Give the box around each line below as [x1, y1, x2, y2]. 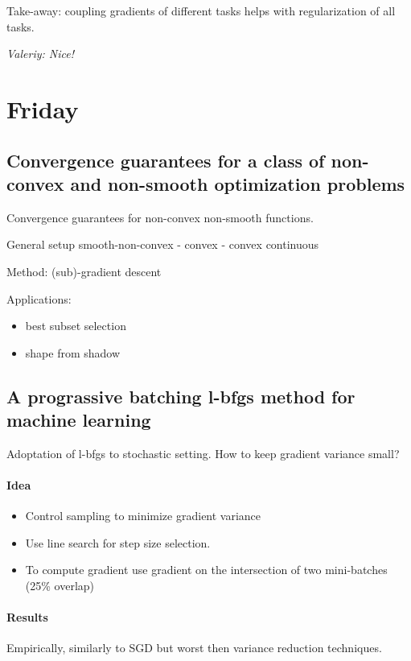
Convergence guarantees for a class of [6, 147, 325, 172]
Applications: [6, 290, 72, 307]
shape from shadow [25, 344, 121, 361]
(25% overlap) [25, 577, 95, 594]
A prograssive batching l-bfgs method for [6, 383, 356, 408]
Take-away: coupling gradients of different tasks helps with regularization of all [6, 2, 396, 19]
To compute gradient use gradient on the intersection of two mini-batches [25, 561, 388, 578]
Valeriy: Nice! [6, 45, 74, 62]
